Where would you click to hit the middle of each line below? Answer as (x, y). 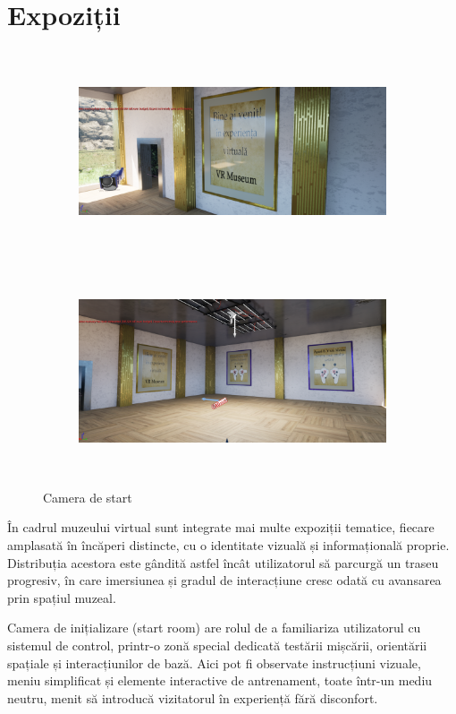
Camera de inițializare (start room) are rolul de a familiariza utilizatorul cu (214, 628)
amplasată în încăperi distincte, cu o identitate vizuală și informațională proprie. (228, 545)
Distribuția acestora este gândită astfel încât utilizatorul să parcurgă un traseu (223, 562)
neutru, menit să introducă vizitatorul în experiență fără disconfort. (193, 697)
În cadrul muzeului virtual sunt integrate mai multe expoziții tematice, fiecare (221, 527)
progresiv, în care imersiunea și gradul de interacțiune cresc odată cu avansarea (224, 580)
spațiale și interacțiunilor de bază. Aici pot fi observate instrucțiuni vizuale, (214, 662)
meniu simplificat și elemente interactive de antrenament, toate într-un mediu (220, 680)
